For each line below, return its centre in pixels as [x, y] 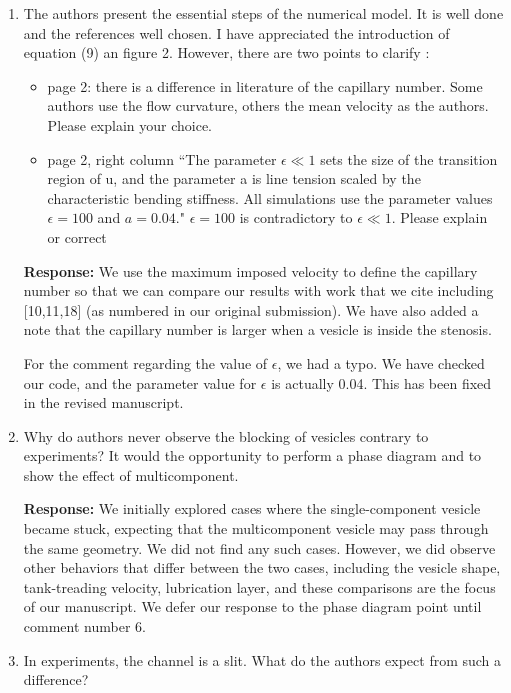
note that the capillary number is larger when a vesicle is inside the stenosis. [257, 329]
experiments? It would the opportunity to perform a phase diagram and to [252, 455]
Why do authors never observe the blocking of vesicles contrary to [226, 435]
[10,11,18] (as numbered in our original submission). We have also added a [251, 309]
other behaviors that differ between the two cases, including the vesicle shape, [262, 567]
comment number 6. [84, 626]
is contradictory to [296, 217]
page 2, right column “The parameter [162, 158]
